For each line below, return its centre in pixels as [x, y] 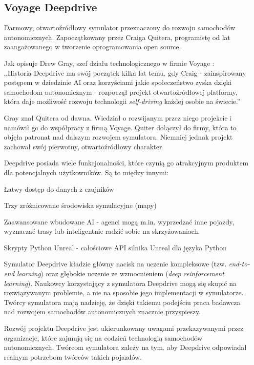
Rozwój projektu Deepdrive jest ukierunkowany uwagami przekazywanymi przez [124, 328]
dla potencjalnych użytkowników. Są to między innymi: [86, 172]
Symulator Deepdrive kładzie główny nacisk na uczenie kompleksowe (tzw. [115, 264]
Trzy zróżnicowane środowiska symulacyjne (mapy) [80, 205]
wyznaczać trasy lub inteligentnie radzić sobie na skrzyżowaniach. [102, 231]
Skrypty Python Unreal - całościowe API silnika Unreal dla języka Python [115, 247]
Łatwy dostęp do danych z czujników [59, 189]
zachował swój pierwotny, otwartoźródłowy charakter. [84, 146]
